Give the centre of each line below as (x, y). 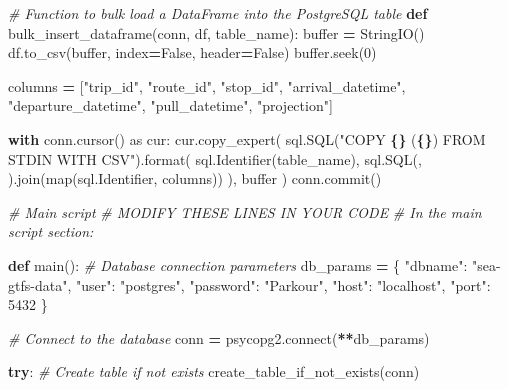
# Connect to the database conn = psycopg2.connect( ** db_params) (219, 337)
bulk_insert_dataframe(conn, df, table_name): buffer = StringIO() (216, 32)
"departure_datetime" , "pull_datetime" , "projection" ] (170, 105)
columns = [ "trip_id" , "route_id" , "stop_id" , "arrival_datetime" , (207, 85)
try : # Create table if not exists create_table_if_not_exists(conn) (214, 371)
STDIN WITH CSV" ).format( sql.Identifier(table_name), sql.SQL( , (215, 158)
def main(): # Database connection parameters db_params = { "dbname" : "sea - (254, 264)
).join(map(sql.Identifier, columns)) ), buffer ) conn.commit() (195, 178)
